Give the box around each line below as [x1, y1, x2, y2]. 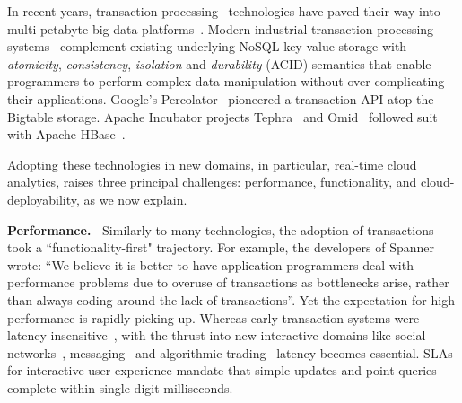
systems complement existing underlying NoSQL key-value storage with [7, 37, 407, 56]
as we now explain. [83, 189, 187, 208]
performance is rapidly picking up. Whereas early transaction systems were [7, 308, 420, 327]
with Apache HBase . [7, 125, 126, 144]
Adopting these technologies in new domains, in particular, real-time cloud [7, 154, 417, 173]
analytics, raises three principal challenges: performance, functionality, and [7, 172, 417, 191]
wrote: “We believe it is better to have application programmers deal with [7, 255, 414, 274]
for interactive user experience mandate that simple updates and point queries [7, 361, 437, 380]
